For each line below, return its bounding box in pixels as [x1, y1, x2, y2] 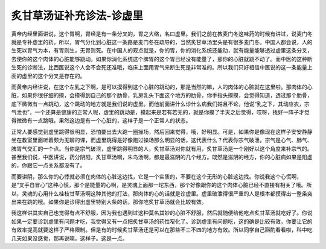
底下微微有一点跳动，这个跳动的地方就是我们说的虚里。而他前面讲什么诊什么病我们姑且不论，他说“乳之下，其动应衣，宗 [11, 100, 310, 107]
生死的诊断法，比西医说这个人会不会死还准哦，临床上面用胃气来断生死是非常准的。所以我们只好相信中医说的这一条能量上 [11, 64, 313, 71]
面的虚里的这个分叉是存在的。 [11, 72, 86, 80]
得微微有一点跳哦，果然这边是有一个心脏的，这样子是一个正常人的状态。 [11, 117, 191, 124]
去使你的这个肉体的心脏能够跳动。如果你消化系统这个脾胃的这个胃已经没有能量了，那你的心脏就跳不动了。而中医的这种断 [11, 55, 313, 63]
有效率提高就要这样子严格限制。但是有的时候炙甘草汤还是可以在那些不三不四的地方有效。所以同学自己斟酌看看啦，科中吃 [11, 226, 313, 233]
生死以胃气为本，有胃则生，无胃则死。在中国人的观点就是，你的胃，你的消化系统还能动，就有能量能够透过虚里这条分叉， [11, 47, 313, 54]
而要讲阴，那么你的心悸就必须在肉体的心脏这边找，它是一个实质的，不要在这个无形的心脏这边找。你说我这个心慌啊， [11, 172, 302, 180]
